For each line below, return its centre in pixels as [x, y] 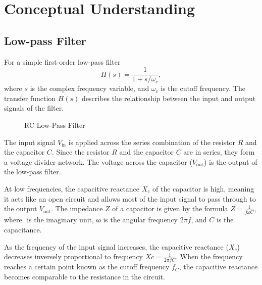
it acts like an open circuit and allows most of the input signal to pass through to [130, 198]
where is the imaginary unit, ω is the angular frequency [91, 220]
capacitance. [23, 230]
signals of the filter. [34, 108]
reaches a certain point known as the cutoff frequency [87, 267]
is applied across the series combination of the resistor [152, 142]
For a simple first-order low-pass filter [62, 61]
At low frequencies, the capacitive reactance [72, 188]
